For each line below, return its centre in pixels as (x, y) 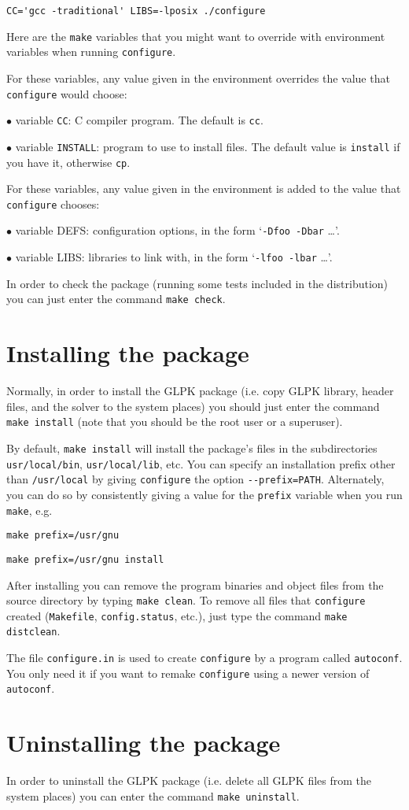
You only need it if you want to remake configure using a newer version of (188, 673)
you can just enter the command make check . (116, 299)
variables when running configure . (91, 52)
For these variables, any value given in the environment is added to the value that (204, 189)
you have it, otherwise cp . (68, 162)
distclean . (33, 631)
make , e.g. (29, 510)
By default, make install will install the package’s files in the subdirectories (192, 448)
